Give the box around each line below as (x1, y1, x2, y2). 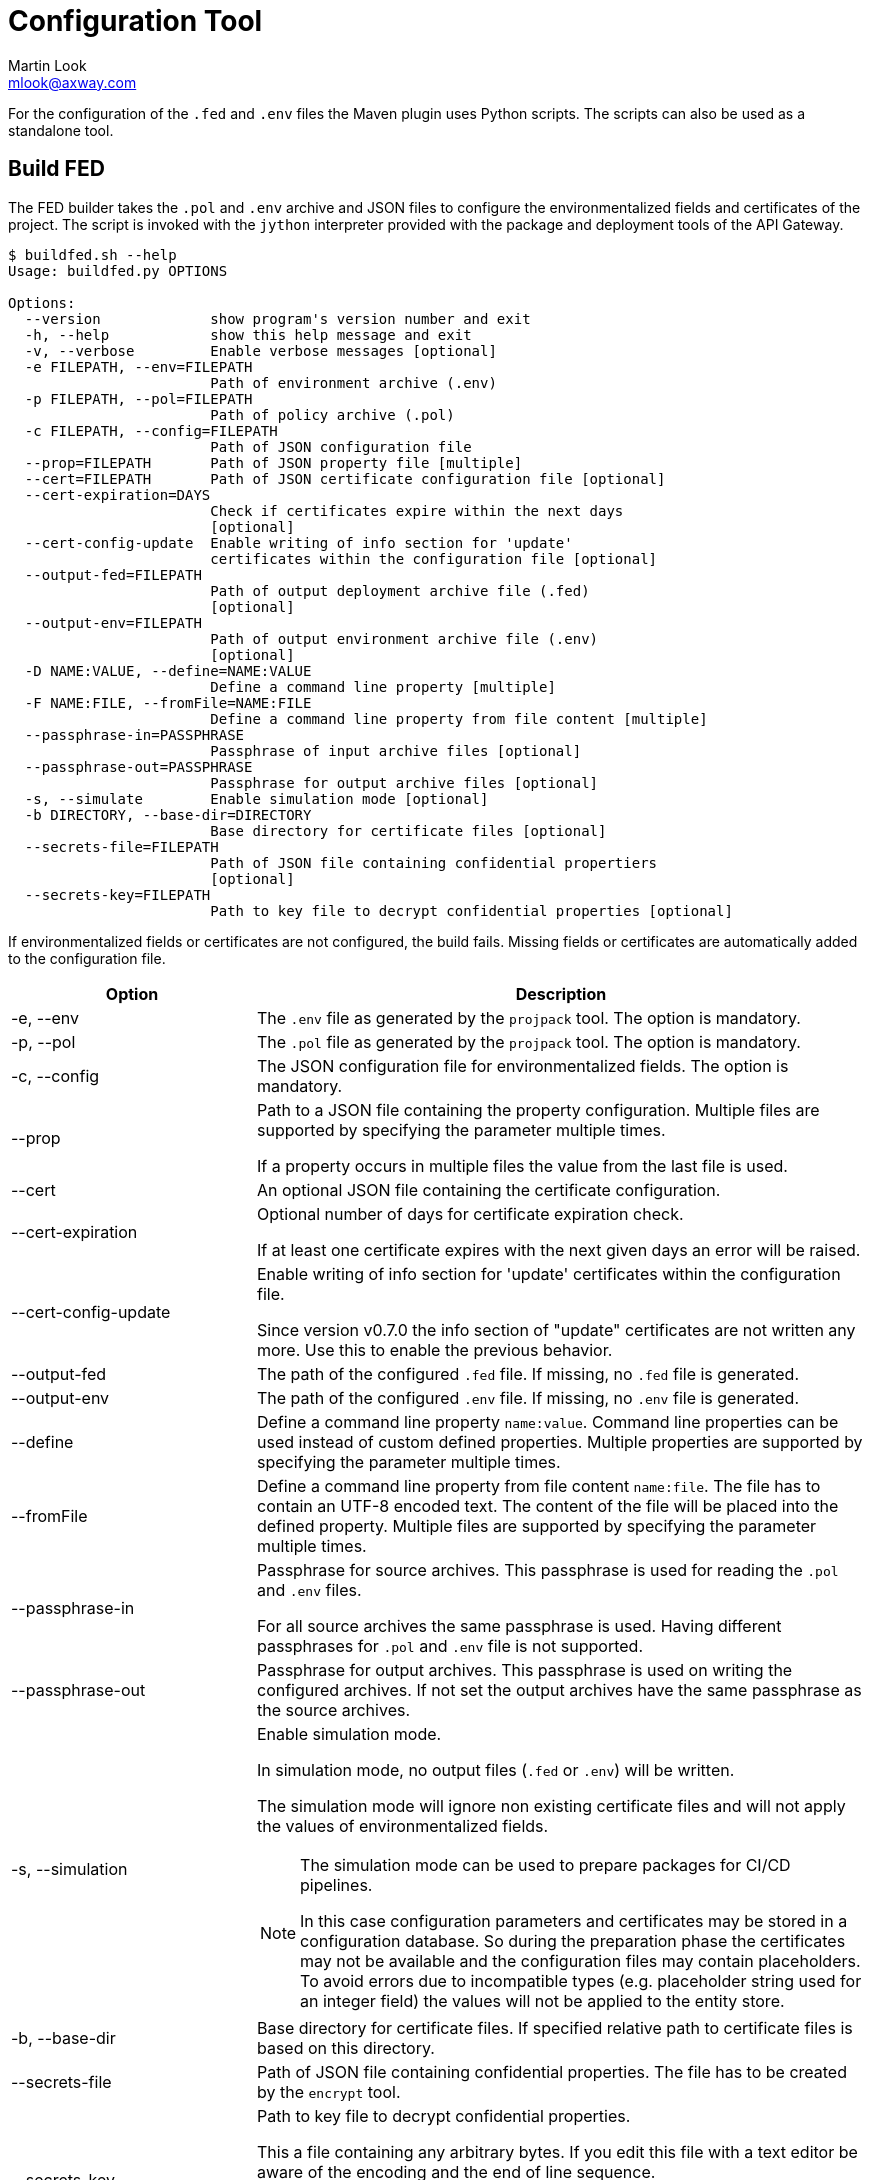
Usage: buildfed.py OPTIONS (8, 262, 228, 279)
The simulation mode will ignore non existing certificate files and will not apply (256, 1795, 846, 1816)
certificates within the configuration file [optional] (210, 550, 658, 567)
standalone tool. (8, 121, 114, 139)
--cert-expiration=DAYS (24, 486, 211, 503)
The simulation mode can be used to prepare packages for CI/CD (300, 1854, 791, 1875)
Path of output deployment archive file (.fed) (210, 582, 590, 599)
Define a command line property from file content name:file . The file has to (256, 1475, 821, 1496)
